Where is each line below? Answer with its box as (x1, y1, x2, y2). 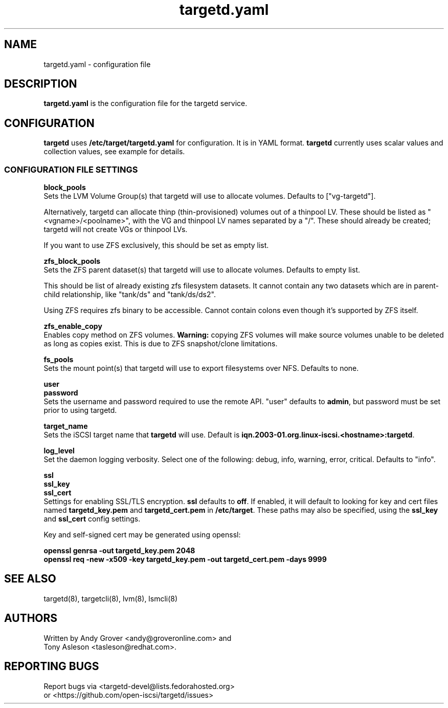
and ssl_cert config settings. (43, 514, 141, 524)
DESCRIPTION (4, 77, 77, 91)
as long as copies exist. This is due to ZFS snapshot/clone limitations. (43, 339, 278, 348)
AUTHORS (4, 612, 58, 625)
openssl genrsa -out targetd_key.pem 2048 (43, 546, 195, 555)
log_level (43, 446, 75, 455)
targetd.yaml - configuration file (43, 59, 151, 69)
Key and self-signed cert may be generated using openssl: (43, 530, 241, 539)
